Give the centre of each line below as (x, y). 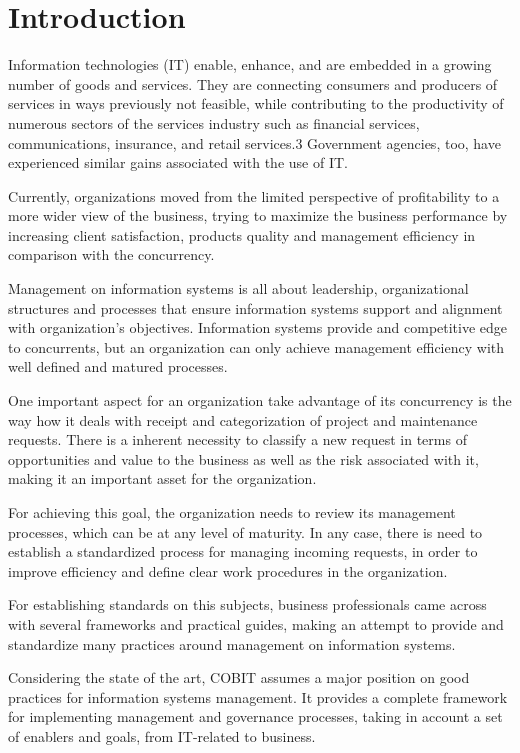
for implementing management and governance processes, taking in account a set (255, 716)
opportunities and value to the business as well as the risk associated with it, (243, 458)
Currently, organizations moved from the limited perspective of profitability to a (254, 195)
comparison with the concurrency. (111, 254)
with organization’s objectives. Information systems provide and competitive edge (258, 327)
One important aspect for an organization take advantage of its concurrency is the (260, 400)
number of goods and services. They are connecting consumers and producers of (253, 83)
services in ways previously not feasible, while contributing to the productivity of (256, 103)
